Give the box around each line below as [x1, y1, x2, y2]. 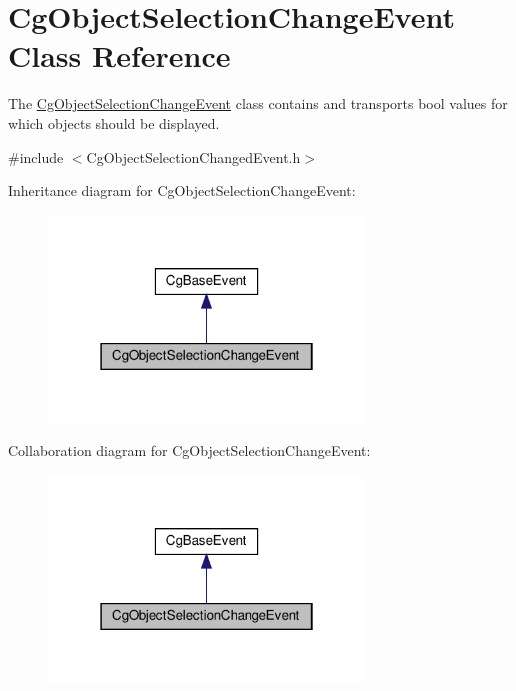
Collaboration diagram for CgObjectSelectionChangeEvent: [8, 440, 371, 461]
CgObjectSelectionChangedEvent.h [86, 146, 301, 167]
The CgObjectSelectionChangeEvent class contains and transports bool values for [8, 93, 508, 114]
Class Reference [8, 35, 231, 76]
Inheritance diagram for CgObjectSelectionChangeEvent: [8, 180, 356, 201]
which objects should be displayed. [8, 112, 220, 133]
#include [8, 146, 64, 167]
